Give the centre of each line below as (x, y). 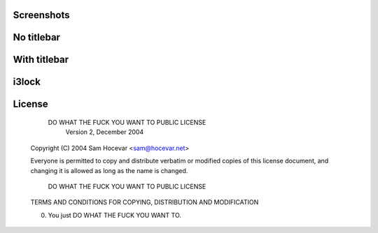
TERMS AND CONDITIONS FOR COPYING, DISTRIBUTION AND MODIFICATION (145, 202)
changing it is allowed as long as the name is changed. (109, 170)
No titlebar (37, 37)
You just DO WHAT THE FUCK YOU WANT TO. (115, 215)
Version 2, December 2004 (105, 132)
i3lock (27, 82)
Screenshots (41, 15)
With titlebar (41, 60)
